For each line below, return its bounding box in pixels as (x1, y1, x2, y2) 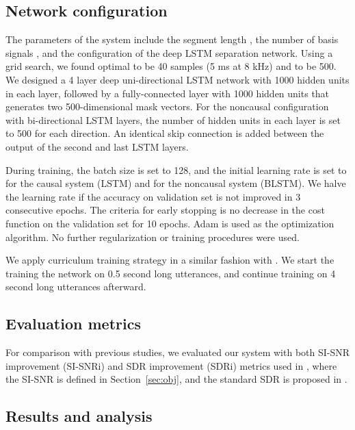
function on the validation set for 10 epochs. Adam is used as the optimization (5, 216, 334, 230)
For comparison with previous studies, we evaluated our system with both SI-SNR (5, 345, 350, 359)
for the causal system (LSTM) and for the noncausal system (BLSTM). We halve (5, 176, 346, 190)
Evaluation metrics (5, 313, 141, 334)
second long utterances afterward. (5, 279, 146, 294)
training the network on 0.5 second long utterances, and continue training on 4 (5, 266, 336, 280)
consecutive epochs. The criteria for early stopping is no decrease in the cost (5, 203, 325, 217)
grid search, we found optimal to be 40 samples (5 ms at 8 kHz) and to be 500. (5, 59, 337, 73)
